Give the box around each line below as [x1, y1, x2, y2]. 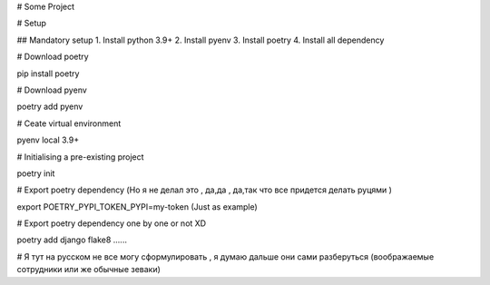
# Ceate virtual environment [16, 118, 122, 129]
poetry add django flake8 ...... [16, 234, 127, 245]
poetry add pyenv [16, 101, 83, 113]
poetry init [16, 168, 55, 179]
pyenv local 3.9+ [16, 134, 80, 145]
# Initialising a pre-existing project [16, 151, 144, 162]
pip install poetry [16, 68, 80, 79]
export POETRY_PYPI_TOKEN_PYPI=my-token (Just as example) [16, 201, 258, 212]
